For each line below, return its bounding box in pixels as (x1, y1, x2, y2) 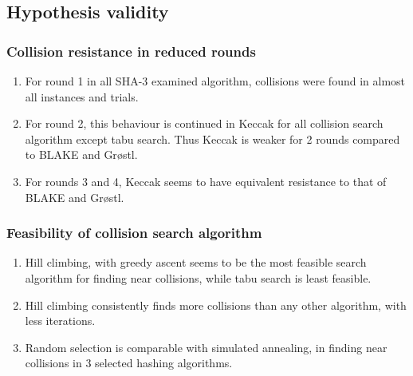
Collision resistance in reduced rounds (6, 41, 256, 61)
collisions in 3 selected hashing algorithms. (25, 354, 233, 371)
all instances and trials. (25, 88, 139, 105)
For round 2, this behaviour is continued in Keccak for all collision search (25, 115, 383, 132)
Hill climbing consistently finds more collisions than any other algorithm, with (25, 296, 407, 313)
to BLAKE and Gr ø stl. (25, 146, 138, 163)
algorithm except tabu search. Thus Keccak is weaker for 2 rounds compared (25, 130, 400, 147)
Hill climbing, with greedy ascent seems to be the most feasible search (25, 254, 367, 271)
